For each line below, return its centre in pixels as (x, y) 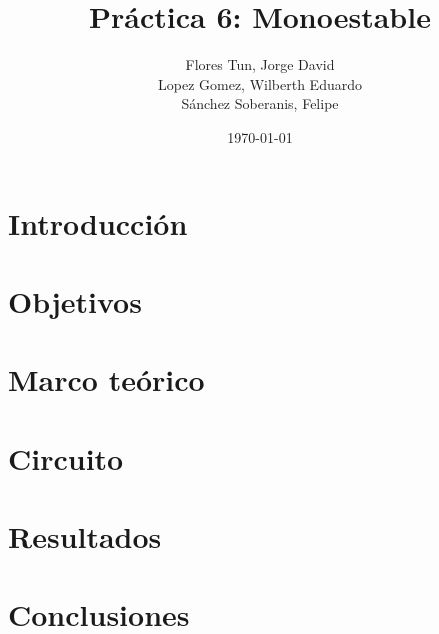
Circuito (66, 457)
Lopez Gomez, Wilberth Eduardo (260, 83)
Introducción (98, 222)
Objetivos (75, 300)
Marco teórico (106, 379)
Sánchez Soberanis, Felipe (260, 103)
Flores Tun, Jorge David (260, 64)
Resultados (85, 536)
